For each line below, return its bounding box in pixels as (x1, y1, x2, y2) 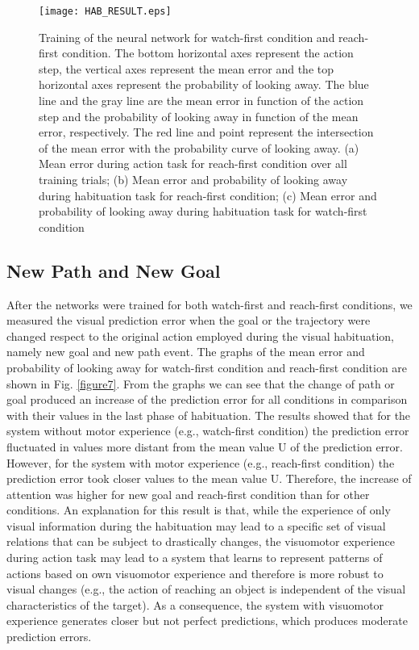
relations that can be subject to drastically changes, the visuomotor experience (6, 533, 395, 550)
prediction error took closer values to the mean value (6, 470, 268, 487)
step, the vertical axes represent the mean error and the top (39, 60, 334, 77)
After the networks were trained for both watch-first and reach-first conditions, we (6, 296, 413, 312)
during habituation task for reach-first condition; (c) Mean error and (39, 187, 377, 203)
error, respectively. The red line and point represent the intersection (39, 124, 374, 140)
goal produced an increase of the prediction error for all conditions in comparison (6, 391, 408, 408)
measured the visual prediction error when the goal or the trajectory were (6, 312, 371, 329)
